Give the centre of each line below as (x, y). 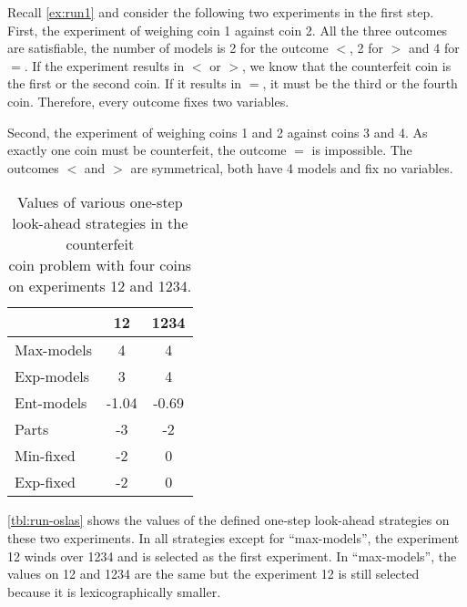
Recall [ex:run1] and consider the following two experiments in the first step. (221, 12)
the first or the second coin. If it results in (125, 83)
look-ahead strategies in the (100, 223)
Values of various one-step (100, 202)
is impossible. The (362, 150)
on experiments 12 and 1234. (100, 286)
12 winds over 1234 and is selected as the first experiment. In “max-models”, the (232, 556)
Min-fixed (45, 456)
